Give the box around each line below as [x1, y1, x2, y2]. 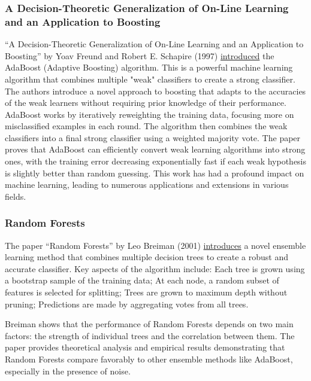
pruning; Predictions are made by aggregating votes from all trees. [5, 297, 249, 310]
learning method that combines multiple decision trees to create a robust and [5, 251, 288, 263]
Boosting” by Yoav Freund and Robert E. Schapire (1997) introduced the [5, 49, 274, 62]
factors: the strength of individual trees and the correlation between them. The [5, 329, 295, 342]
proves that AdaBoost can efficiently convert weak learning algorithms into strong [5, 143, 306, 156]
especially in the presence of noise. [5, 364, 131, 377]
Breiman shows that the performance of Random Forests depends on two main [5, 318, 294, 330]
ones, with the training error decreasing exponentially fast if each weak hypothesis [5, 155, 307, 167]
